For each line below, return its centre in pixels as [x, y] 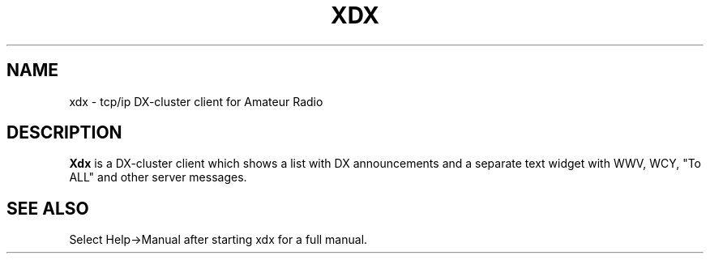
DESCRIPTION [64, 133]
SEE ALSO [48, 208]
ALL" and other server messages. [158, 177]
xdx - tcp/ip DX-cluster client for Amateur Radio [196, 101]
